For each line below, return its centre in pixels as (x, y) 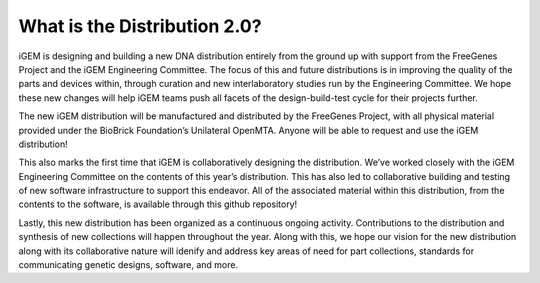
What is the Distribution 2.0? (140, 26)
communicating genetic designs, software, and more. (128, 265)
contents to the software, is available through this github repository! (158, 204)
